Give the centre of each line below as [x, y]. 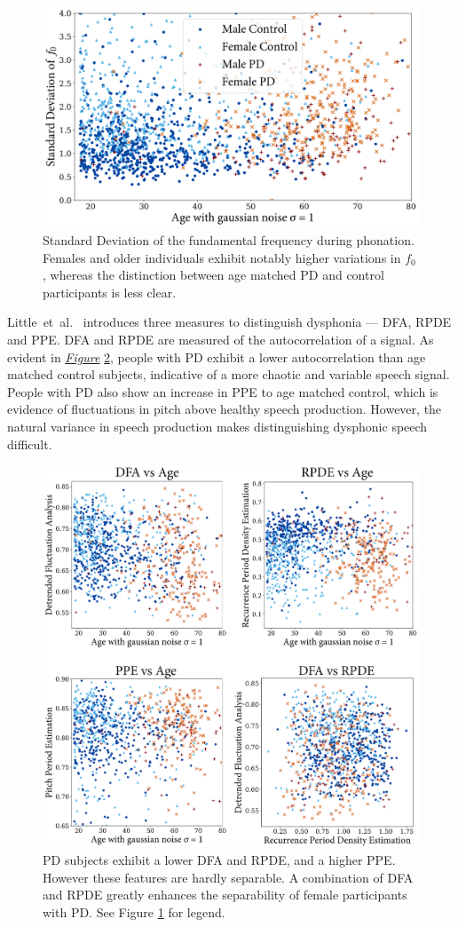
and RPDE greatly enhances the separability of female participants [225, 895]
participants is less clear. [110, 292]
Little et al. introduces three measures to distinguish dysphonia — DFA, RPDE [229, 322]
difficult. [30, 444]
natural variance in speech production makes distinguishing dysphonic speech [217, 426]
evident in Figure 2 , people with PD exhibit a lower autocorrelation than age [217, 357]
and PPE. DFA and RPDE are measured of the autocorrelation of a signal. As [221, 339]
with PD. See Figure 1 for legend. [134, 911]
